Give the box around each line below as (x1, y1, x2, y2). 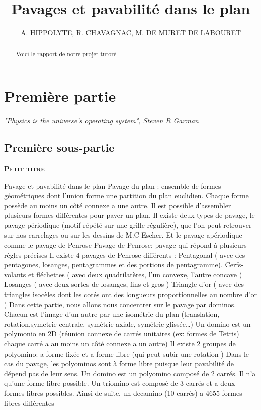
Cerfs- (225, 259, 243, 270)
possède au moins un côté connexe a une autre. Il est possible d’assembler (4, 200, 231, 210)
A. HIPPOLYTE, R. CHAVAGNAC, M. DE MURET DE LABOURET (20, 27, 241, 38)
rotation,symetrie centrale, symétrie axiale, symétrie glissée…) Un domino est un (4, 318, 251, 329)
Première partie (4, 86, 116, 106)
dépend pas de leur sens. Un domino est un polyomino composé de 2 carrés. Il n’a (4, 368, 256, 378)
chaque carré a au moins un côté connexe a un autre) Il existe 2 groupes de (4, 338, 236, 348)
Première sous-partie (4, 140, 115, 155)
